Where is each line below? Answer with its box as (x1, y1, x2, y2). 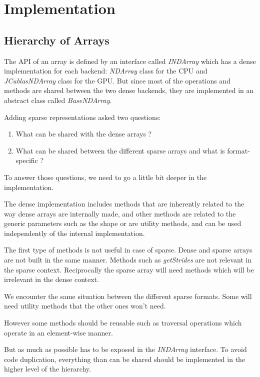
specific (15, 155, 38, 165)
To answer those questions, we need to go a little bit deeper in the (4, 171, 207, 182)
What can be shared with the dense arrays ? (15, 128, 152, 139)
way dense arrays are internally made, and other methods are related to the (4, 208, 236, 218)
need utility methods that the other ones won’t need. (4, 300, 166, 311)
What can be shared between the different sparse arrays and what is (15, 145, 225, 155)
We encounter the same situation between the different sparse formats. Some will (4, 290, 252, 301)
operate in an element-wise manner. (4, 327, 113, 337)
